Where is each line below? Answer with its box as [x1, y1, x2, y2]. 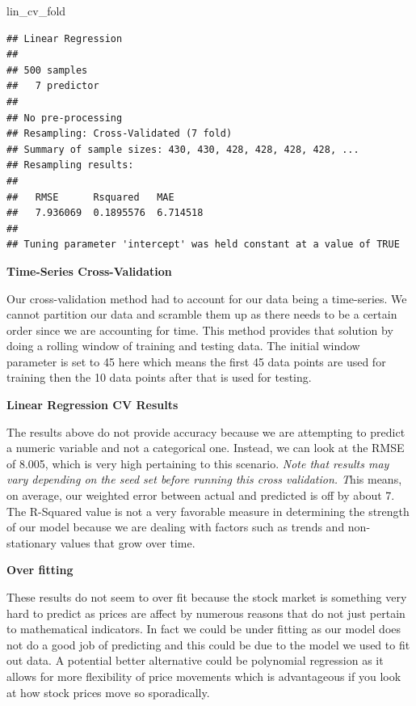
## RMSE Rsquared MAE [6, 191, 174, 203]
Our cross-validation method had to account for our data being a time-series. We [6, 290, 407, 306]
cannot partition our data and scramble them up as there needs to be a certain [6, 306, 397, 323]
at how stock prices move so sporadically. [6, 683, 210, 700]
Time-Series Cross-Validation [6, 262, 172, 279]
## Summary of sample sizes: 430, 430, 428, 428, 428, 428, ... [6, 143, 359, 155]
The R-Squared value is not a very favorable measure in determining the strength [6, 502, 410, 519]
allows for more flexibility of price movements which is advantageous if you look [6, 667, 401, 684]
